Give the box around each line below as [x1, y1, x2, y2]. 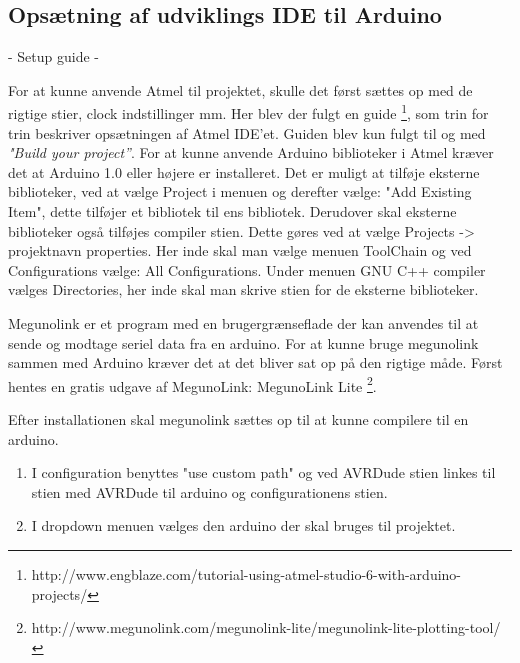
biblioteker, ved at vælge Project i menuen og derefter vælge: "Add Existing [8, 181, 472, 202]
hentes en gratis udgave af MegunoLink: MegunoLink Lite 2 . [8, 372, 377, 396]
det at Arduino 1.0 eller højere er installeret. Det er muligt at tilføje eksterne [8, 161, 480, 182]
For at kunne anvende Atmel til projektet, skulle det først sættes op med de [8, 79, 473, 100]
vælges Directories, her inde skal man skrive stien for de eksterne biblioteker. [8, 279, 479, 300]
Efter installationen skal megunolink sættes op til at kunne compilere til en [8, 409, 469, 430]
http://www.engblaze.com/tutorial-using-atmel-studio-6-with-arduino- [31, 563, 462, 584]
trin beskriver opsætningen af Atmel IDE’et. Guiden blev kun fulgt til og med [8, 122, 486, 143]
